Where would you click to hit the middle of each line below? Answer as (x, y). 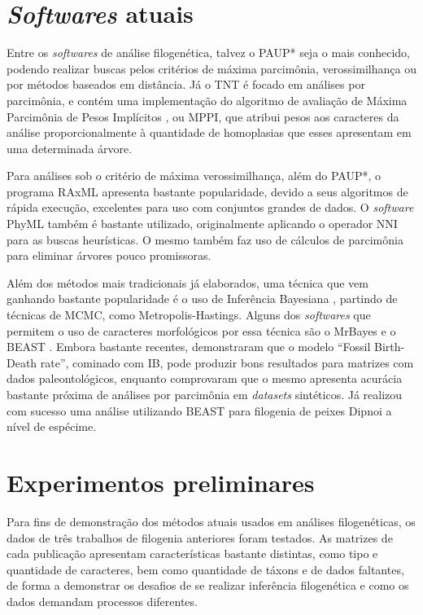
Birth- (390, 347)
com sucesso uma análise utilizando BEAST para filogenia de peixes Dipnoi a (199, 410)
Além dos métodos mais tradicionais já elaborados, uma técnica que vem (188, 282)
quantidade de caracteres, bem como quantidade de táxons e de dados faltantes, (205, 569)
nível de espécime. (52, 426)
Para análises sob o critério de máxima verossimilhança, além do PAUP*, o (194, 176)
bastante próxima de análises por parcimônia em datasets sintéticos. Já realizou (205, 394)
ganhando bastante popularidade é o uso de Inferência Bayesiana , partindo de (202, 299)
